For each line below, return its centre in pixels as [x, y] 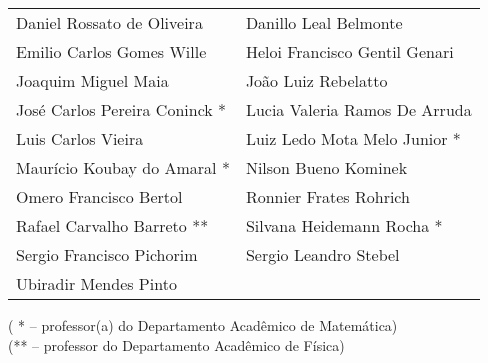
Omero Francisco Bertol [99, 196]
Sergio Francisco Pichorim [107, 254]
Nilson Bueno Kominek [326, 167]
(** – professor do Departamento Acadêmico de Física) [176, 344]
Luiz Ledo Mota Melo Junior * [353, 138]
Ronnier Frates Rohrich [327, 196]
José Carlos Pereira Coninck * [121, 109]
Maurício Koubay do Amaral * [123, 167]
